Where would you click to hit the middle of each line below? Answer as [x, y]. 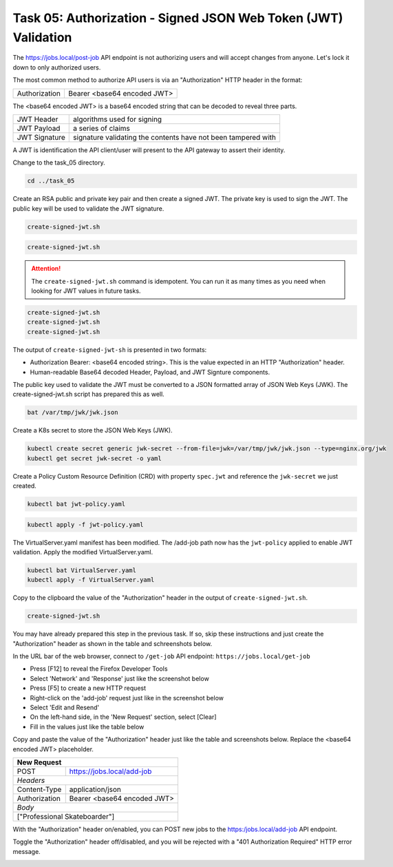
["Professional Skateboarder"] [66, 816]
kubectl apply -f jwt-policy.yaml [85, 524]
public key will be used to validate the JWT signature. [88, 208]
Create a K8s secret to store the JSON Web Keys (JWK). [93, 430]
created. [25, 486]
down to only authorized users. [57, 67]
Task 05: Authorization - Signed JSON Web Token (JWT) [178, 18]
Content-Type [39, 789]
